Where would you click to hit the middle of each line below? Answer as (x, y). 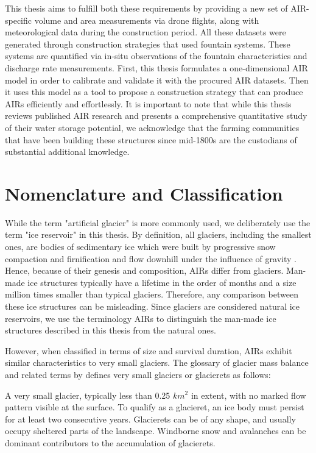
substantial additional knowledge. (67, 152)
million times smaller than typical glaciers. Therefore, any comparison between (152, 294)
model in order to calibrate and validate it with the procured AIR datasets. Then (157, 80)
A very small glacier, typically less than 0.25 (88, 395)
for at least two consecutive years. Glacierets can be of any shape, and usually (150, 419)
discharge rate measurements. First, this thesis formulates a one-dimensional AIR (156, 67)
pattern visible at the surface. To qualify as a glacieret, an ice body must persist (155, 407)
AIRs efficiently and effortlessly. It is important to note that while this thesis (148, 103)
